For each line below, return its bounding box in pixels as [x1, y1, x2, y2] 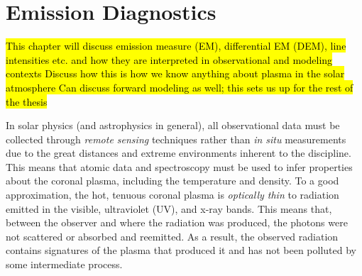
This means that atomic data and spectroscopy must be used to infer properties [6, 159, 353, 174]
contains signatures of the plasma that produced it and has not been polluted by [6, 243, 357, 258]
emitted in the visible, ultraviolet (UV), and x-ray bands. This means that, [6, 201, 332, 216]
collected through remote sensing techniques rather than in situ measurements [6, 131, 346, 146]
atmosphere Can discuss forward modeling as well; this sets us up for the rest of [6, 79, 353, 94]
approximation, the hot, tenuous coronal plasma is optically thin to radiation [6, 187, 339, 202]
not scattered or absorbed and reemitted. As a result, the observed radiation [6, 228, 339, 243]
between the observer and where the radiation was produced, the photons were [6, 215, 348, 230]
